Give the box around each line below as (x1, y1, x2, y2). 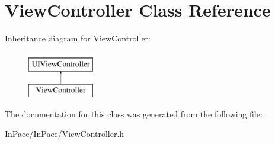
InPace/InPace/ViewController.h (5, 127, 124, 140)
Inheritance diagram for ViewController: (5, 32, 151, 44)
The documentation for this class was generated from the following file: (5, 107, 263, 120)
